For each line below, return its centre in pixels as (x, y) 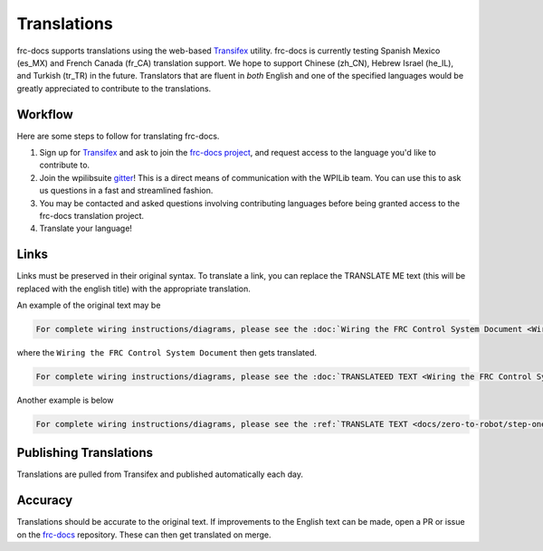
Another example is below (65, 400)
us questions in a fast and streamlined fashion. (126, 191)
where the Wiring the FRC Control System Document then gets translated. (167, 353)
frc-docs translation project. (92, 215)
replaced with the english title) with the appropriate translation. (133, 289)
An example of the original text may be (89, 305)
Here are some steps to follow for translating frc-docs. (118, 136)
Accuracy (45, 501)
